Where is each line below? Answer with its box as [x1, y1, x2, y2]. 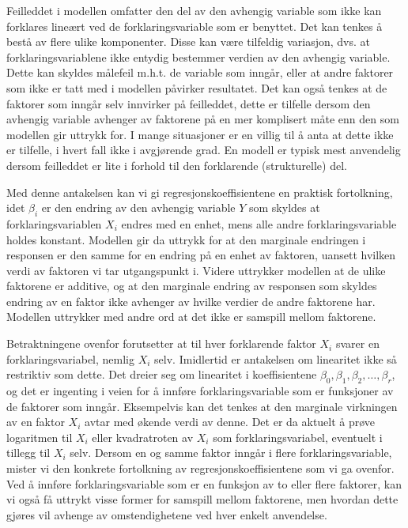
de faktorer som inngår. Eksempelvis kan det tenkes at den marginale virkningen [6, 398, 398, 414]
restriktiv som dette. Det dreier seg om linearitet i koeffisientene [6, 366, 317, 383]
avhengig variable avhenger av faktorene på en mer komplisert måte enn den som [6, 111, 399, 127]
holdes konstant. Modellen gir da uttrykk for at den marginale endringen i [6, 231, 366, 247]
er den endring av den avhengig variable [41, 199, 236, 216]
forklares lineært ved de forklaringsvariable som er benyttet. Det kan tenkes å [6, 17, 383, 34]
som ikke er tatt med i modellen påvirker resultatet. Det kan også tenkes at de [6, 79, 387, 96]
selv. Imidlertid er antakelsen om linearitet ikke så [154, 350, 397, 367]
